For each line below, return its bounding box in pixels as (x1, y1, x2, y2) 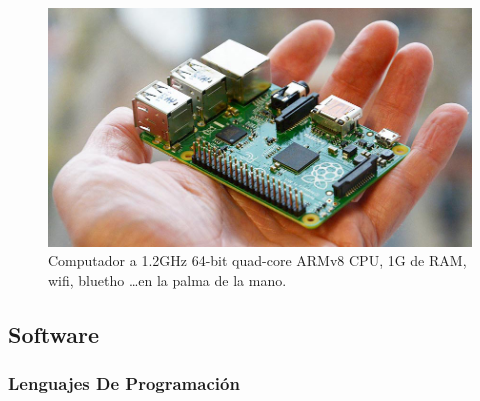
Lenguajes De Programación (8, 371, 240, 396)
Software (8, 318, 100, 349)
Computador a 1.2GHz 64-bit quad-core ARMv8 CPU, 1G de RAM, (48, 250, 467, 271)
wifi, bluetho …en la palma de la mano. (48, 269, 287, 290)
